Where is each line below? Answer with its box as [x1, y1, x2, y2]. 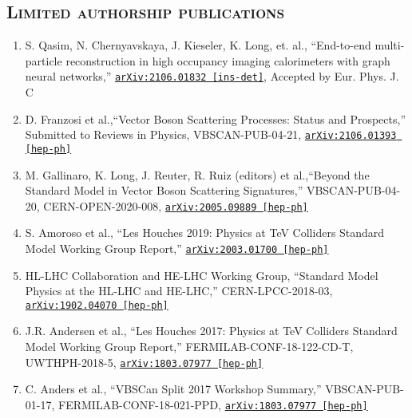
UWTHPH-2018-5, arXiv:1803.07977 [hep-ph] [25, 353, 263, 370]
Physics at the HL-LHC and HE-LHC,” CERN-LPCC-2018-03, [25, 282, 333, 299]
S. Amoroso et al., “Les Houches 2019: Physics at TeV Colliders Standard [25, 224, 385, 241]
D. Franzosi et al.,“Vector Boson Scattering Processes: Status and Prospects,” [25, 110, 406, 127]
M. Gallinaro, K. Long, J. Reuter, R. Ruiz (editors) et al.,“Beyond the [25, 166, 370, 183]
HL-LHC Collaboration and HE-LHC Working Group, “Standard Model [25, 266, 378, 283]
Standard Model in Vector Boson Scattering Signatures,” [25, 182, 303, 199]
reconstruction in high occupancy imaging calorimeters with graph [65, 52, 390, 69]
